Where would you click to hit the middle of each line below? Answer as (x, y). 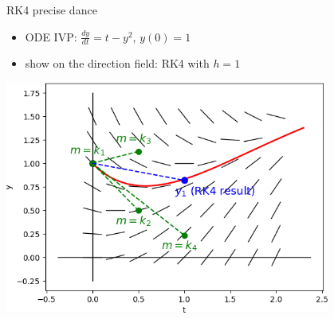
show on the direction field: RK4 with (117, 63)
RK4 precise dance (52, 10)
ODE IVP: (51, 36)
